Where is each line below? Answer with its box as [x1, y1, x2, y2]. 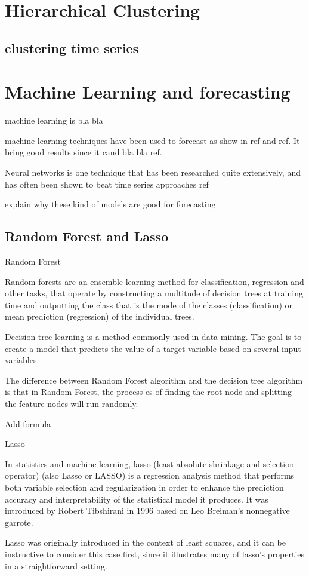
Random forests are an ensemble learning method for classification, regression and [5, 275, 304, 287]
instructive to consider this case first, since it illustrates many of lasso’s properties [5, 547, 305, 560]
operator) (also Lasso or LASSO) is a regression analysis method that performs [5, 469, 295, 482]
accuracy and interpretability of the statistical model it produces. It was [5, 492, 268, 505]
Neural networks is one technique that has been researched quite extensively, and [5, 166, 301, 179]
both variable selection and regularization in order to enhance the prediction [5, 480, 284, 493]
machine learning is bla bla [5, 114, 103, 127]
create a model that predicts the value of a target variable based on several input [5, 342, 301, 354]
